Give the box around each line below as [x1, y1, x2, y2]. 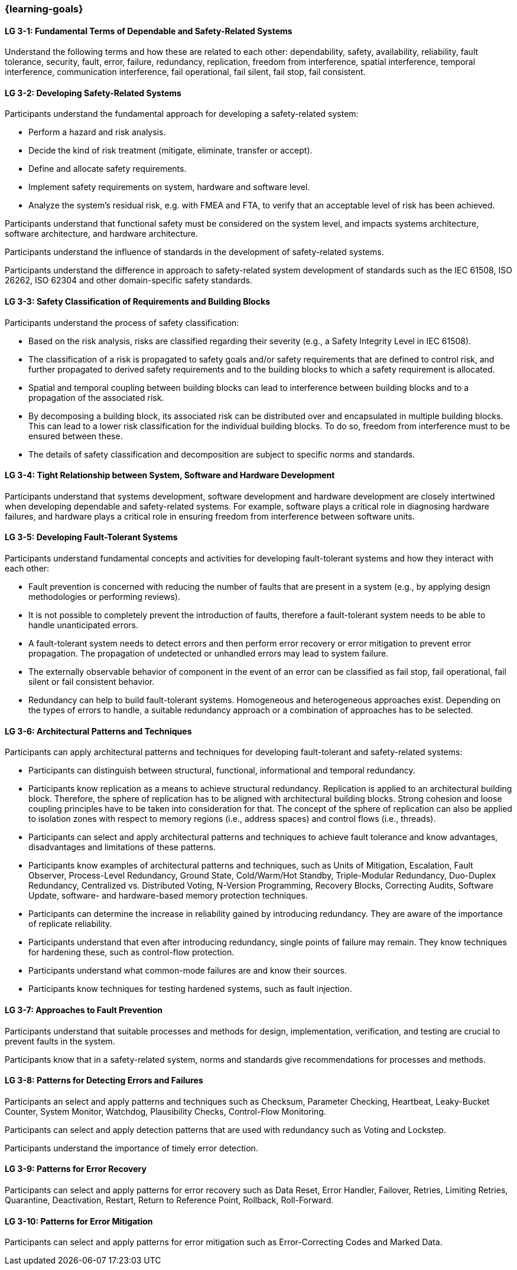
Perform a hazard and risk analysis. [28, 127, 166, 138]
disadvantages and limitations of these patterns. [28, 842, 216, 853]
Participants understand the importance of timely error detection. [5, 1142, 258, 1153]
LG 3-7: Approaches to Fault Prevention [5, 1004, 163, 1015]
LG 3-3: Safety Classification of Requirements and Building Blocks [5, 296, 271, 307]
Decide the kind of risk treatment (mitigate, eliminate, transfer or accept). [28, 145, 313, 156]
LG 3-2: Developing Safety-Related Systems [5, 87, 181, 98]
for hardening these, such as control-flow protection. [28, 947, 235, 958]
